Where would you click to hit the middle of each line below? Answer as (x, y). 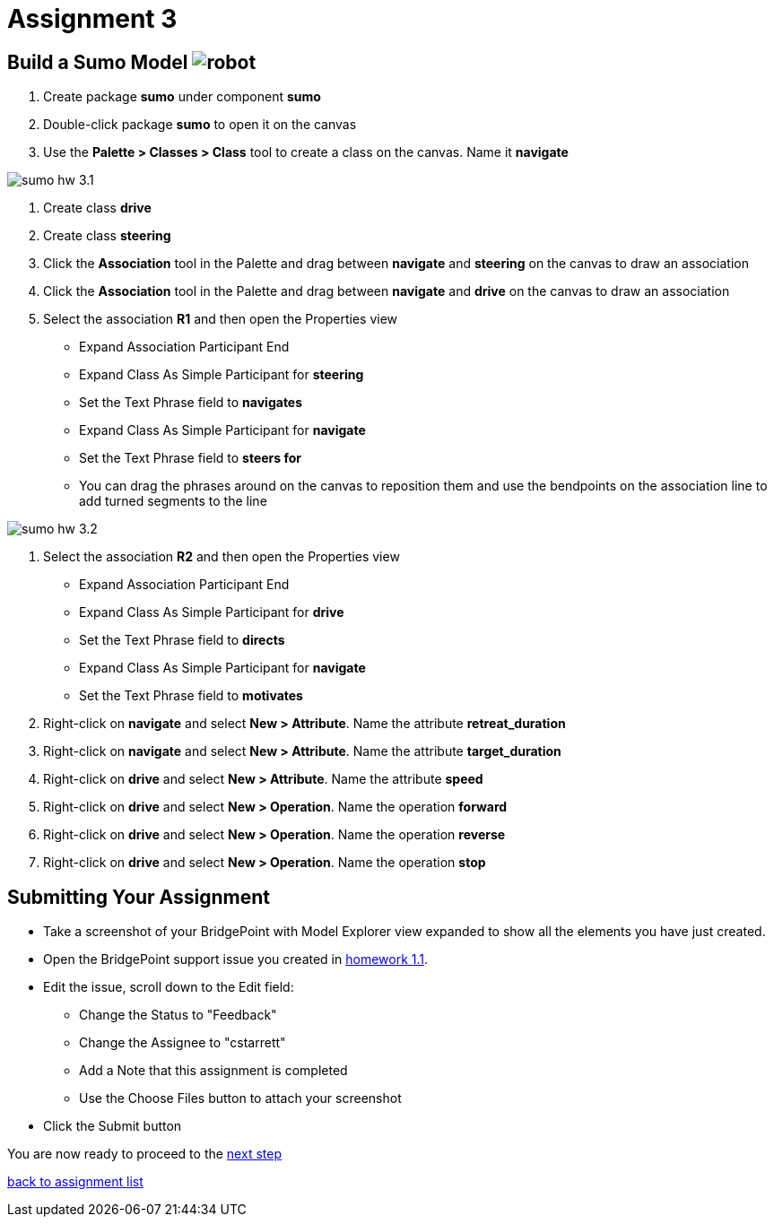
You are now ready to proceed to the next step (144, 1154)
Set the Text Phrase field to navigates (191, 403)
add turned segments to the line (173, 501)
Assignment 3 (92, 19)
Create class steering (107, 236)
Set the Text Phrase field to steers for (191, 458)
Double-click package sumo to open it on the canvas (200, 125)
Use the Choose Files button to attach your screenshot (240, 1098)
